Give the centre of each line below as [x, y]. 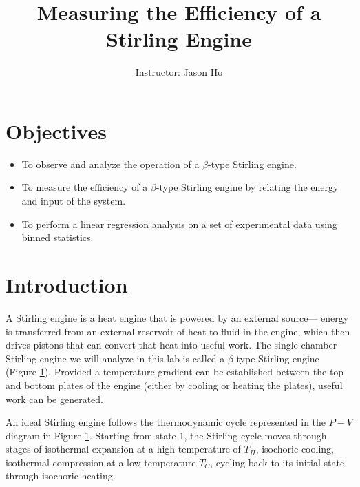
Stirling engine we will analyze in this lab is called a [115, 358]
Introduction [67, 284]
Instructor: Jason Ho [179, 72]
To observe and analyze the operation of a [110, 164]
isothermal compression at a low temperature [101, 462]
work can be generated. [55, 398]
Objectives [56, 131]
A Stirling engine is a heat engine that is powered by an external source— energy [177, 317]
